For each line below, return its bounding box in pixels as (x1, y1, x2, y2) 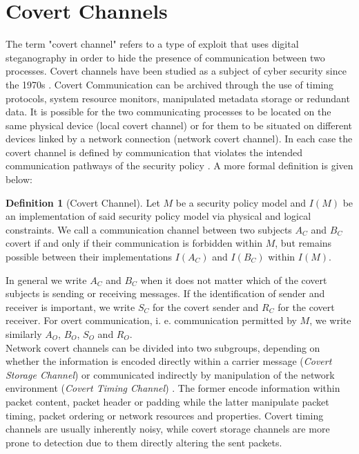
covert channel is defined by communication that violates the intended (6, 144, 302, 159)
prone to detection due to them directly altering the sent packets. (6, 435, 282, 449)
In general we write (6, 272, 87, 287)
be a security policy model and (175, 195, 307, 209)
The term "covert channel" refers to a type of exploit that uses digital (6, 37, 299, 51)
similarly (6, 327, 42, 341)
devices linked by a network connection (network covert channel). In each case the (6, 131, 353, 146)
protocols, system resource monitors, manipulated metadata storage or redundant (6, 91, 350, 105)
